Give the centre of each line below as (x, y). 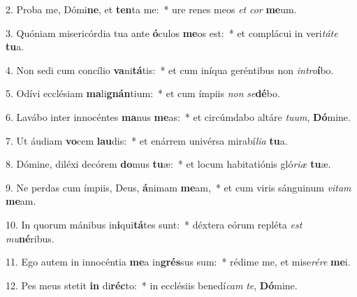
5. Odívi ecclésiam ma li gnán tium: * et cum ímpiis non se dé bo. (143, 93)
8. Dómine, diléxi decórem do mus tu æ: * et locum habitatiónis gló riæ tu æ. (168, 164)
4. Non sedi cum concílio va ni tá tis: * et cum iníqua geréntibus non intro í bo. (170, 70)
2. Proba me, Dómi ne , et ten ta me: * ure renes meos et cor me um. (151, 9)
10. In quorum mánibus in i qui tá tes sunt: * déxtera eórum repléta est (154, 224)
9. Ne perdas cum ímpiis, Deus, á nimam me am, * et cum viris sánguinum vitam (178, 187)
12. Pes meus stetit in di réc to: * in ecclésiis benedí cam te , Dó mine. (152, 285)
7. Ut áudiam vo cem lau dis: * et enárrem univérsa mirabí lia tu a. (147, 140)
